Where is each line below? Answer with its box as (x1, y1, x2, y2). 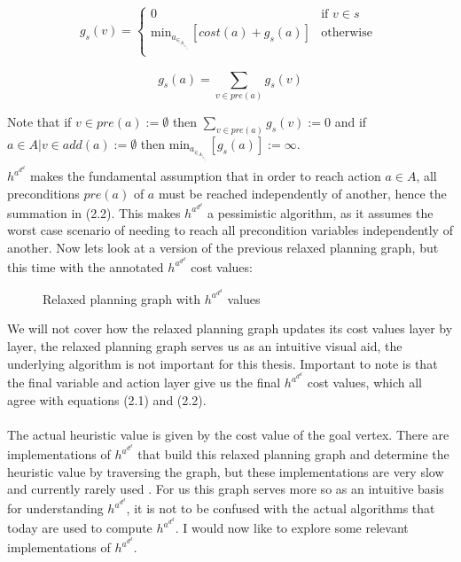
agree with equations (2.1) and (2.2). (7, 391, 207, 410)
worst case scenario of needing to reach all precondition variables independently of (7, 221, 453, 239)
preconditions (7, 183, 80, 202)
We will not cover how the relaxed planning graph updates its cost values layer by (7, 319, 453, 338)
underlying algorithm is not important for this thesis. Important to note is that (7, 354, 438, 372)
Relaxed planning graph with (43, 289, 200, 308)
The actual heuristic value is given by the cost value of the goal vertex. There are (7, 425, 449, 444)
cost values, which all (307, 373, 422, 392)
